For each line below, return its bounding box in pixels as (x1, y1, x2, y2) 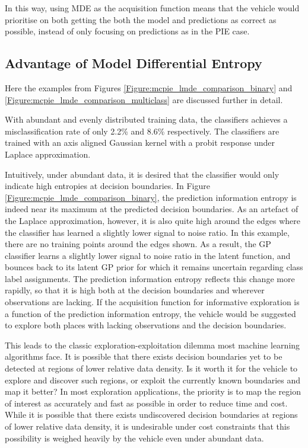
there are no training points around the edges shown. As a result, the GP (5, 238, 271, 250)
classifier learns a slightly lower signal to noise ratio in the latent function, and (5, 249, 291, 261)
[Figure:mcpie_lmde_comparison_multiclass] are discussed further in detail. (5, 93, 283, 105)
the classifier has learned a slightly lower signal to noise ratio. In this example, (5, 226, 290, 238)
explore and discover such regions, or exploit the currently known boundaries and (5, 373, 301, 386)
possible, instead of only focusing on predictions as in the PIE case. (5, 25, 250, 37)
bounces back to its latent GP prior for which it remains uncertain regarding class (5, 261, 303, 273)
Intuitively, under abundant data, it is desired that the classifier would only (5, 168, 280, 180)
